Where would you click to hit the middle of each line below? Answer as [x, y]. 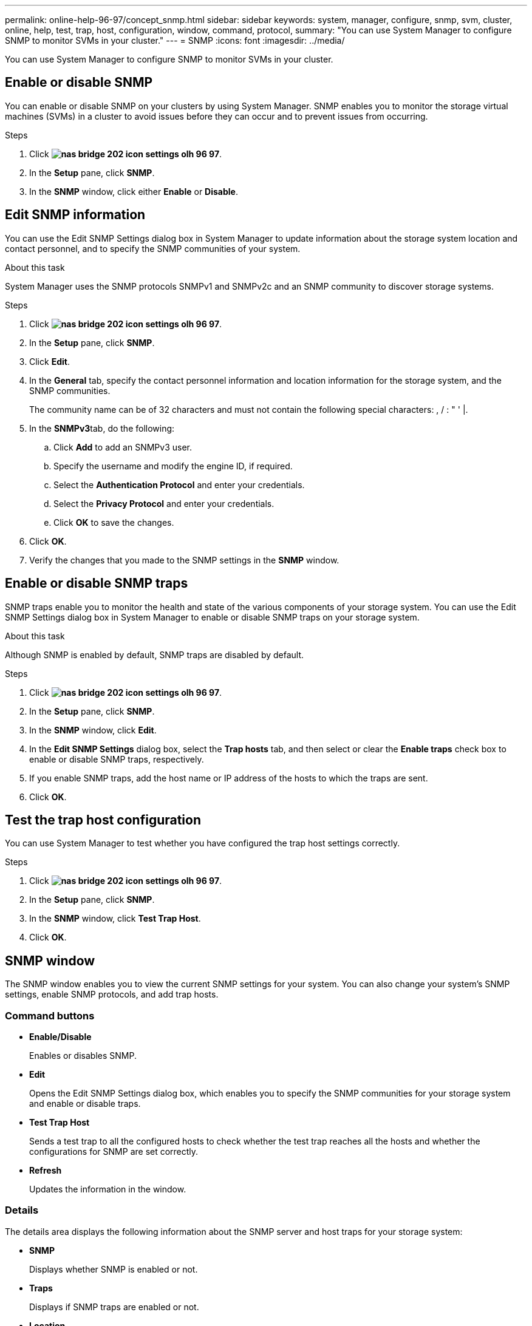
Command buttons [50, 1015]
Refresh [46, 1170]
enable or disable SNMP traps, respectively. [117, 759]
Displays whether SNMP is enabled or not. [114, 1269]
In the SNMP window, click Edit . [93, 730]
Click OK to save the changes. [114, 522]
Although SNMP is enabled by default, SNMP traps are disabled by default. [155, 654]
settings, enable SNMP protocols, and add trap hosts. [112, 994]
